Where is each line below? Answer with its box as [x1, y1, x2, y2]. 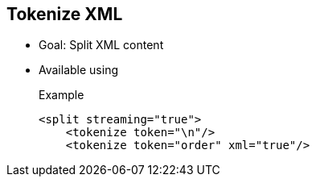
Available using [39, 63, 118, 77]
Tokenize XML [6, 4, 123, 24]
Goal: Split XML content [39, 38, 164, 52]
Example [39, 88, 84, 102]
